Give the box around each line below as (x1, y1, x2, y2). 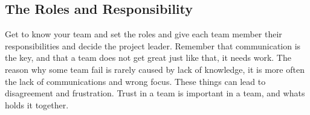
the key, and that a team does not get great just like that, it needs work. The (5, 51, 291, 64)
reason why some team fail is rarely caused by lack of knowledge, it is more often (5, 63, 305, 75)
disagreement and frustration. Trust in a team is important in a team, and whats (5, 87, 305, 99)
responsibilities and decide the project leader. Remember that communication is (5, 39, 301, 52)
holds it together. (5, 98, 69, 111)
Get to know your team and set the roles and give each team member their (5, 28, 282, 40)
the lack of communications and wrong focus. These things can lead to (5, 75, 266, 87)
